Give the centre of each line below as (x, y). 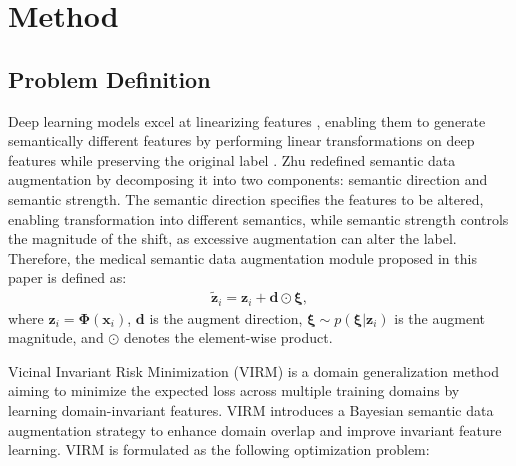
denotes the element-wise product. (228, 337)
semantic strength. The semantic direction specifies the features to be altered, (246, 198)
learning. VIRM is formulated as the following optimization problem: (219, 449)
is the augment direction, (226, 317)
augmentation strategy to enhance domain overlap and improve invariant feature (255, 429)
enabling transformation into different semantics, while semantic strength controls (258, 218)
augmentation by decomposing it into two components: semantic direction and (248, 179)
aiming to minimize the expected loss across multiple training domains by (234, 390)
